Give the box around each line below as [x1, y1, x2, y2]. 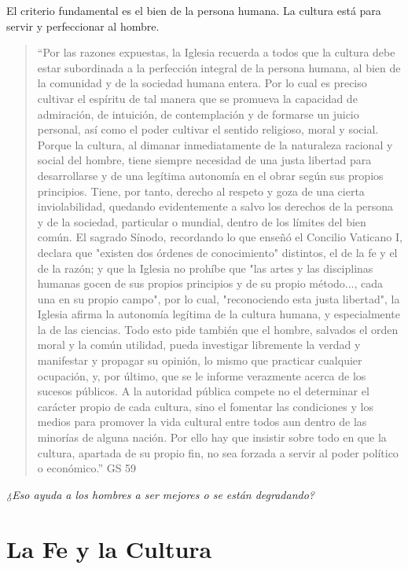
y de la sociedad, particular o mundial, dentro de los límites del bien [37, 213, 366, 229]
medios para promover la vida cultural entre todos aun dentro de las [37, 413, 367, 430]
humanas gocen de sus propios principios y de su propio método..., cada [37, 275, 384, 292]
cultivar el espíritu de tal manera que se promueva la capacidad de [37, 90, 358, 106]
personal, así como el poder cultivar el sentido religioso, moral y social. [37, 121, 379, 138]
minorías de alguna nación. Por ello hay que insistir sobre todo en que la [37, 429, 387, 446]
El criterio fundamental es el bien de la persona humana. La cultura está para [6, 2, 381, 18]
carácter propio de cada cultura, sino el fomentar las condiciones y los [37, 398, 373, 414]
